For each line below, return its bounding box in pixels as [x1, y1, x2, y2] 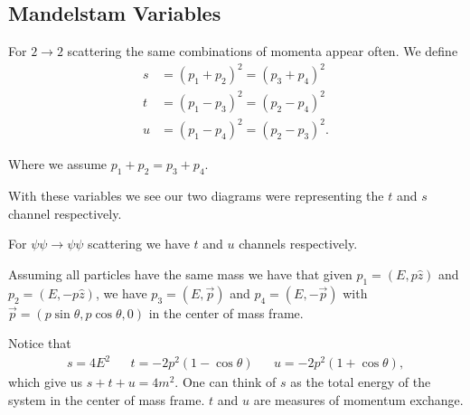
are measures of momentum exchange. [253, 391, 464, 410]
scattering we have [88, 234, 190, 253]
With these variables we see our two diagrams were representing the [8, 186, 384, 205]
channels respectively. [239, 234, 358, 253]
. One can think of [174, 373, 277, 391]
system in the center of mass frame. [8, 391, 205, 410]
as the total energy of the [290, 373, 431, 391]
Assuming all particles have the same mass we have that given [8, 264, 352, 283]
